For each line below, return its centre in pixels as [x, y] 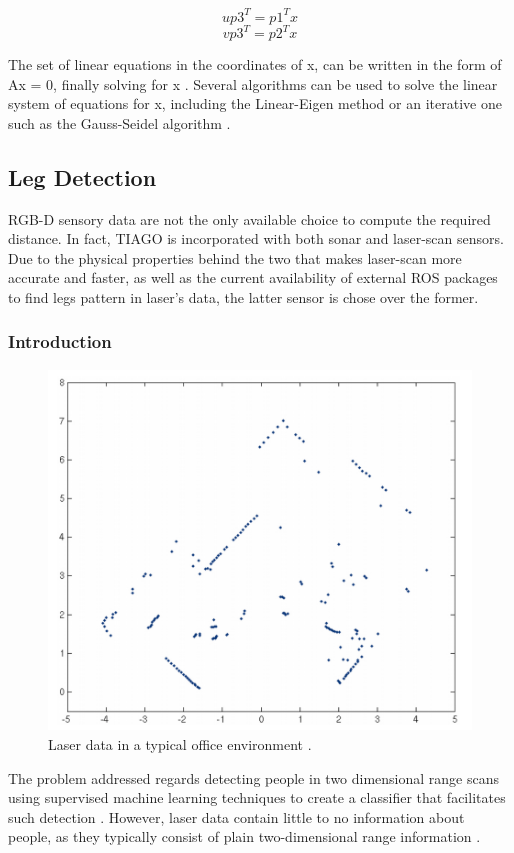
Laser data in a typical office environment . [180, 744]
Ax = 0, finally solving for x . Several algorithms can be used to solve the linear [253, 83]
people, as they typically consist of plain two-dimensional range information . [244, 836]
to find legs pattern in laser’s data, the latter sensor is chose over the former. [243, 296]
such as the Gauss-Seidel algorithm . [119, 122]
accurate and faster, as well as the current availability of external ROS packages [253, 277]
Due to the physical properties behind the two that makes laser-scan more [235, 257]
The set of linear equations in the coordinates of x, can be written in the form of [255, 64]
